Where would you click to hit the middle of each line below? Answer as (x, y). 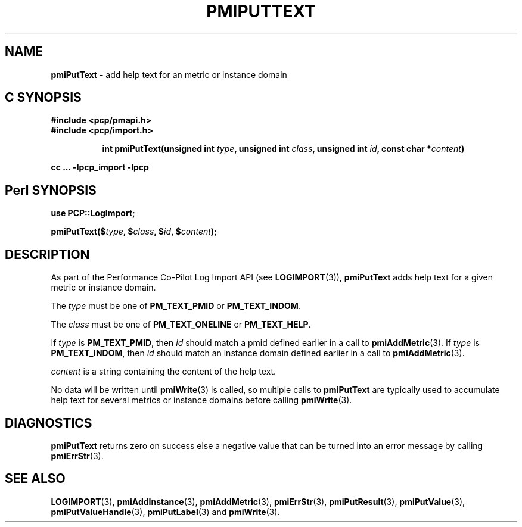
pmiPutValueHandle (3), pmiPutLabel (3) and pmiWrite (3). (165, 512)
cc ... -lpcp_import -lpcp (100, 167)
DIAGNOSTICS (49, 423)
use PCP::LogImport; (93, 213)
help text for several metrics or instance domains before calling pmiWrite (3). (201, 400)
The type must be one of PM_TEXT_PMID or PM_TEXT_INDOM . (176, 306)
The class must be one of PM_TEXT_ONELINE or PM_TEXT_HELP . (181, 325)
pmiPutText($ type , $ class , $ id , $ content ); (134, 232)
